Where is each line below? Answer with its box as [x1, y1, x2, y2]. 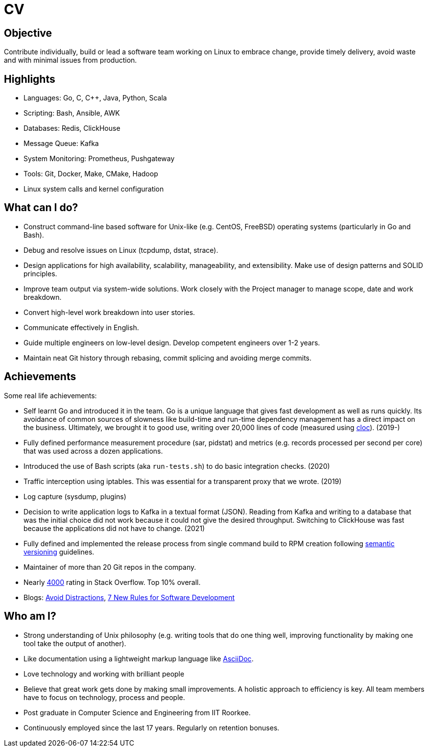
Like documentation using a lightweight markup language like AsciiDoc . [24, 654, 254, 663]
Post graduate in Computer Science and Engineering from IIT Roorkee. [24, 708, 251, 717]
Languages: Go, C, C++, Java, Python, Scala [24, 94, 167, 102]
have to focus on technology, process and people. [24, 693, 185, 702]
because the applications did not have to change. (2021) [24, 524, 205, 533]
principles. [24, 269, 57, 278]
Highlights [4, 73, 55, 85]
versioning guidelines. [24, 547, 95, 556]
